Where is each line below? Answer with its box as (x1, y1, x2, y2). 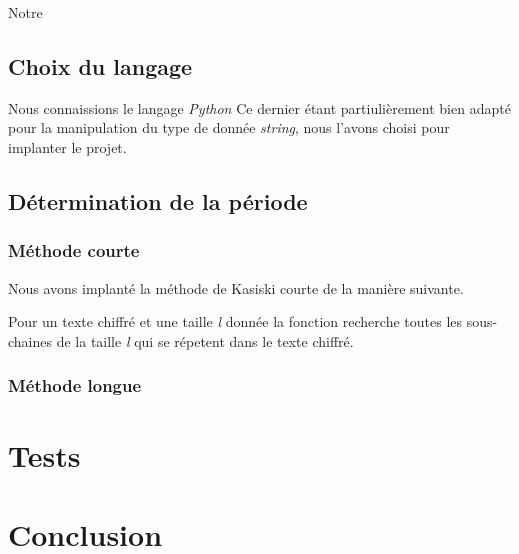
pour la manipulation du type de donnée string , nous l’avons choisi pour (8, 117, 450, 138)
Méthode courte (8, 238, 140, 263)
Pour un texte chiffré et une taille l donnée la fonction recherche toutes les (8, 311, 463, 332)
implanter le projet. (8, 136, 127, 157)
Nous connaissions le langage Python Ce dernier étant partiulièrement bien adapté (8, 97, 511, 118)
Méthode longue (8, 373, 142, 398)
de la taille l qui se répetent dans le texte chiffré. (56, 330, 354, 351)
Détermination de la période (8, 185, 308, 216)
